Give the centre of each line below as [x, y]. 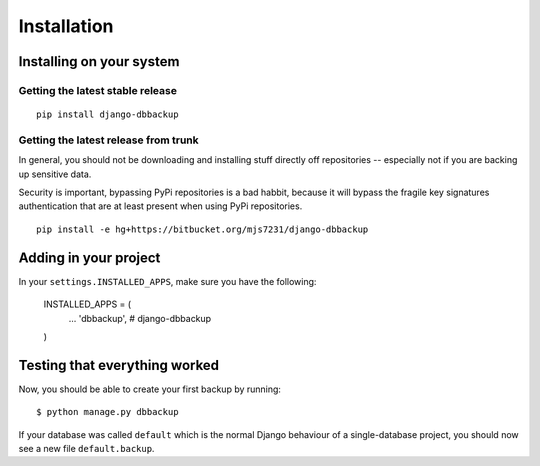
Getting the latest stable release [97, 90]
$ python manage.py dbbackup [107, 412]
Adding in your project [89, 257]
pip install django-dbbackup [107, 114]
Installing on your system [99, 61]
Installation [66, 26]
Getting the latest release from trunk [108, 140]
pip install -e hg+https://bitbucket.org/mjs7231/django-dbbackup [202, 229]
